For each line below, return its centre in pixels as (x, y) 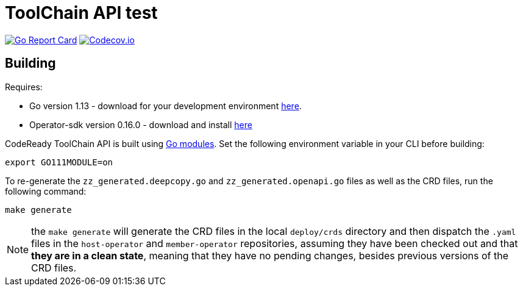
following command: (46, 191)
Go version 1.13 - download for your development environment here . (165, 106)
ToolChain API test (81, 13)
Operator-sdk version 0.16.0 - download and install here (141, 124)
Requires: (24, 87)
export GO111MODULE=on (59, 162)
